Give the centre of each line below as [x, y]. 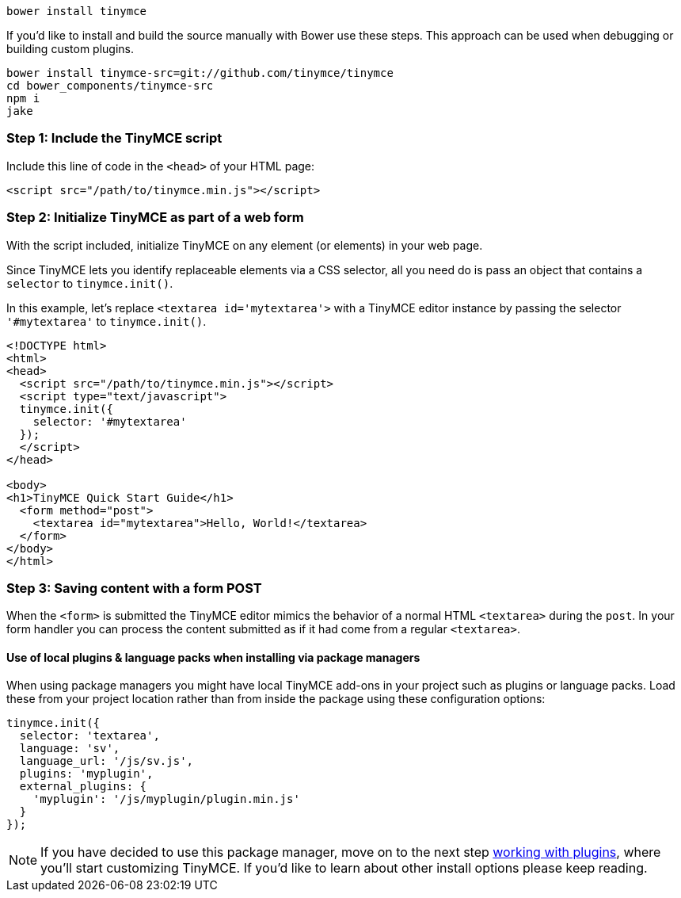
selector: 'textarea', [89, 736]
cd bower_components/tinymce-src [110, 86]
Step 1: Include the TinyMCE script [114, 138]
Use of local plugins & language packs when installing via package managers [213, 657]
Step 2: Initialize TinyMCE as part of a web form [155, 218]
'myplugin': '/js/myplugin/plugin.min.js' [166, 799]
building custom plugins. [70, 49]
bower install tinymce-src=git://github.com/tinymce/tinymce [200, 73]
